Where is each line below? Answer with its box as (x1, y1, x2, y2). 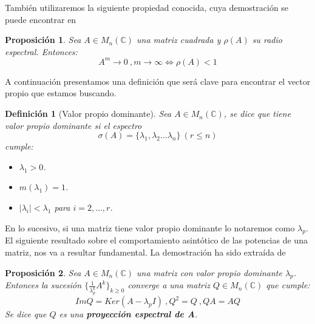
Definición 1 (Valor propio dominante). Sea (5, 107, 172, 120)
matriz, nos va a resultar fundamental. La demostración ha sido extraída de (5, 246, 286, 259)
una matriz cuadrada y (136, 33, 221, 46)
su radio (252, 33, 282, 46)
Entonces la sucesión (5, 279, 82, 291)
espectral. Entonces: (5, 45, 78, 58)
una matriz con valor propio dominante (136, 266, 282, 279)
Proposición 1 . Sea (5, 33, 81, 46)
